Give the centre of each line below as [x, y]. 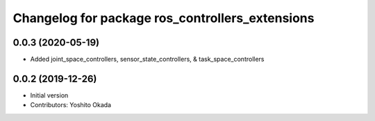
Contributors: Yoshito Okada [70, 105]
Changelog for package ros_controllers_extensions [164, 18]
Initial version [49, 95]
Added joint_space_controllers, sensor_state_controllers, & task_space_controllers [147, 59]
